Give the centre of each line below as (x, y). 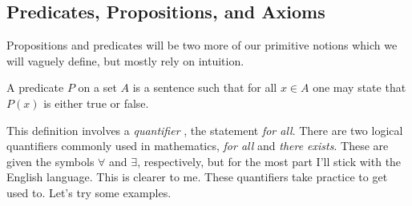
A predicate (35, 87)
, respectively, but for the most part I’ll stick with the (269, 161)
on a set (97, 87)
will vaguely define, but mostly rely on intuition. (125, 60)
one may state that (359, 87)
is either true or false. (96, 103)
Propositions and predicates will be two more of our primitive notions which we (202, 45)
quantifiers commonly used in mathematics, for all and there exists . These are (198, 146)
